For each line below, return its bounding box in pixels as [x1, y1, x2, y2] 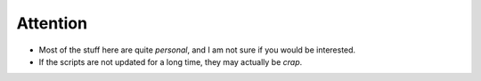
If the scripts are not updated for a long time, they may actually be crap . [38, 56, 303, 67]
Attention [16, 13, 88, 33]
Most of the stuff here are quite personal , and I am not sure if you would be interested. [38, 45, 356, 55]
